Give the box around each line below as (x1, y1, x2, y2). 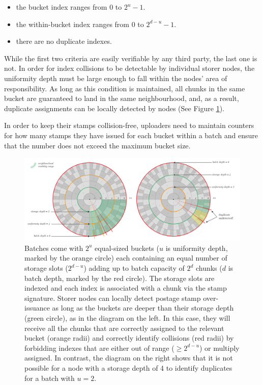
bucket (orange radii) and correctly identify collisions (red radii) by (24, 332, 234, 343)
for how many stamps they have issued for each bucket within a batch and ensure (4, 130, 258, 140)
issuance (24, 302, 50, 313)
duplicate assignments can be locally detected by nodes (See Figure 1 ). (4, 102, 224, 113)
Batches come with (24, 242, 83, 253)
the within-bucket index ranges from (16, 18, 130, 29)
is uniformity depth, (165, 242, 228, 253)
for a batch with (24, 372, 75, 383)
